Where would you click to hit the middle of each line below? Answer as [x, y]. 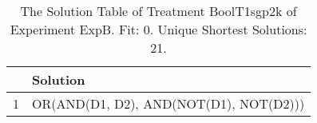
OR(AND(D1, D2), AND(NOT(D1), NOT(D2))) [168, 103]
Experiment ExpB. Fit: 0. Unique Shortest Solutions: [158, 29]
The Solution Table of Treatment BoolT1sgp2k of [158, 11]
